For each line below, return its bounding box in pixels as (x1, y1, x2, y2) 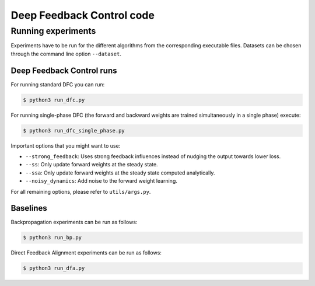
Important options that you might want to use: (10, 142, 121, 149)
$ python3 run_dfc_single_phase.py (23, 127, 125, 134)
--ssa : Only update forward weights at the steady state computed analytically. (25, 169, 215, 176)
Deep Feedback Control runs (10, 65, 117, 75)
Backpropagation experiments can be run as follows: (10, 219, 138, 226)
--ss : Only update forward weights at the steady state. (25, 161, 158, 168)
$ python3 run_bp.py (23, 234, 82, 241)
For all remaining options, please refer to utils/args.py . (10, 188, 151, 195)
